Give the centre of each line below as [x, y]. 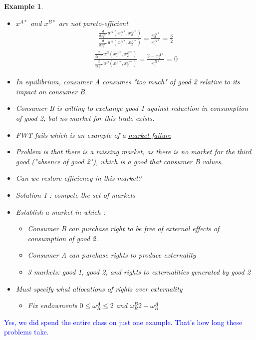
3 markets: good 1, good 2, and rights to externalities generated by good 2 [139, 271]
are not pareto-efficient [93, 23]
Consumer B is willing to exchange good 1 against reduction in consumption [132, 108]
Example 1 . [24, 6]
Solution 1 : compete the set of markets [75, 195]
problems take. [26, 332]
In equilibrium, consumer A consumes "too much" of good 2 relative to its [128, 82]
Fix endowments [52, 305]
